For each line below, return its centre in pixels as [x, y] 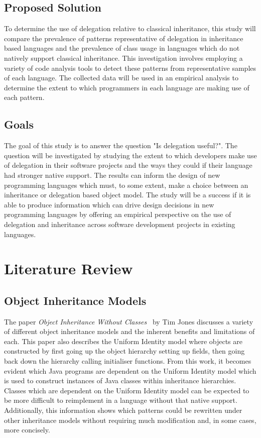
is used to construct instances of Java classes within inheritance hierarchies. [120, 380]
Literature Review [69, 268]
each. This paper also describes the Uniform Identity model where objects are [123, 341]
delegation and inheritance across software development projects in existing [120, 224]
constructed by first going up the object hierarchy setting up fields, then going [124, 351]
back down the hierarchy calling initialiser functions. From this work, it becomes [128, 361]
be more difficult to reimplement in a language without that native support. [121, 400]
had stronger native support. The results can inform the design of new [112, 175]
